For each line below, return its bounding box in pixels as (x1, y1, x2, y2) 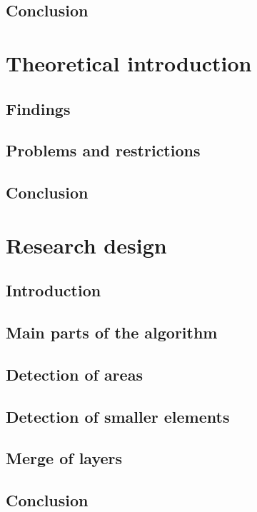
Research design (6, 230, 167, 259)
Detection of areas (6, 363, 143, 385)
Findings (6, 97, 71, 119)
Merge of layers (6, 447, 123, 469)
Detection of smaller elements (6, 405, 230, 427)
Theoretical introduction (6, 48, 252, 77)
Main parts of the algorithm (6, 321, 218, 343)
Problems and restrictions (6, 139, 201, 161)
